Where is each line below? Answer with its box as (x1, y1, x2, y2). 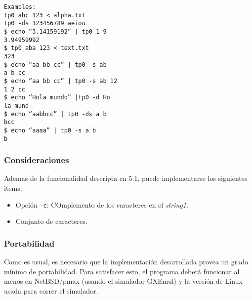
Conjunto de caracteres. (15, 216, 87, 226)
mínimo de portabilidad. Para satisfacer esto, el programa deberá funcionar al (4, 266, 240, 276)
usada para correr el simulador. (4, 285, 98, 296)
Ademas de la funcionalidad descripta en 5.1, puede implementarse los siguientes (4, 173, 248, 183)
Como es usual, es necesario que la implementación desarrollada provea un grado (4, 256, 249, 267)
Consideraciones (4, 154, 69, 166)
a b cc (4, 69, 25, 77)
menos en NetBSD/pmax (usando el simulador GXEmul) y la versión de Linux (4, 276, 243, 286)
